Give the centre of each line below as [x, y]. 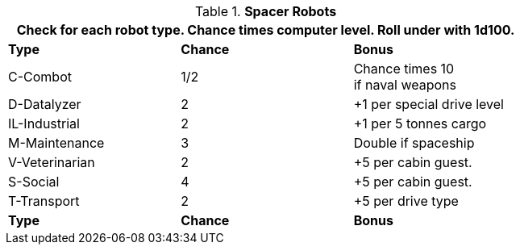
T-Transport [44, 201]
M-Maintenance [56, 143]
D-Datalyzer [45, 104]
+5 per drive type [406, 201]
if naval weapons [405, 85]
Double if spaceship [414, 143]
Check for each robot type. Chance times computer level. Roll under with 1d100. [266, 30]
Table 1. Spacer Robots [266, 11]
